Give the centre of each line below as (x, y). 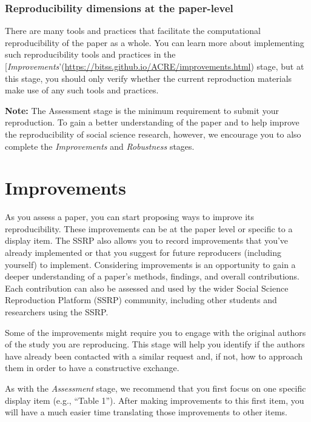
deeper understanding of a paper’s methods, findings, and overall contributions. (152, 276)
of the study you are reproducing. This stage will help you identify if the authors (155, 344)
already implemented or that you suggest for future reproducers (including (143, 253)
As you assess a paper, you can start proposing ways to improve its (130, 217)
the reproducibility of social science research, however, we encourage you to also (153, 134)
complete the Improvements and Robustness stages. (100, 146)
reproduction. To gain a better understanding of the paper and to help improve (152, 122)
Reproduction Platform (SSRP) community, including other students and (141, 300)
